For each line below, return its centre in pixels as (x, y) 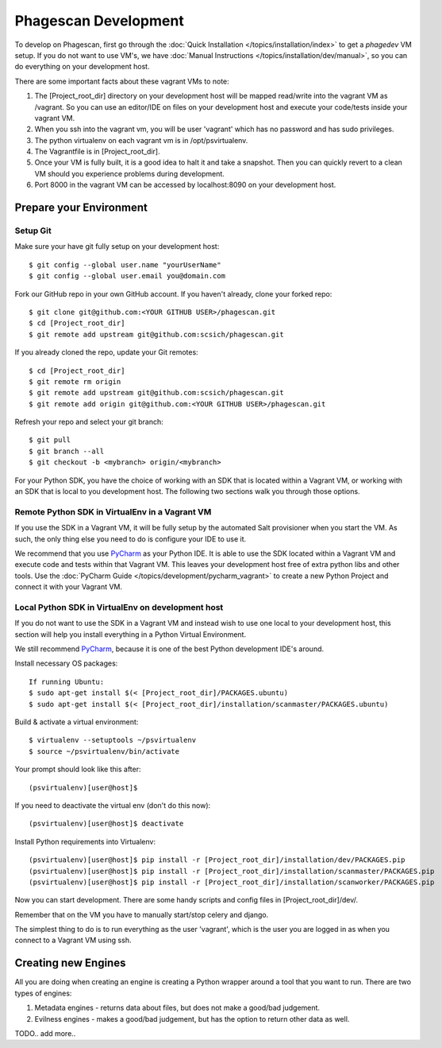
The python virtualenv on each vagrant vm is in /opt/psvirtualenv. (141, 140)
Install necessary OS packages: (66, 663)
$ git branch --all (67, 451)
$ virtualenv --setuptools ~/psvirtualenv (113, 740)
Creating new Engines (70, 963)
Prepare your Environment (81, 208)
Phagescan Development (99, 21)
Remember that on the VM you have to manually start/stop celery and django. (142, 914)
